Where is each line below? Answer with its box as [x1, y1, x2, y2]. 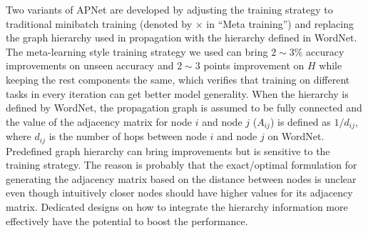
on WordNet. [267, 129, 324, 144]
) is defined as [270, 114, 331, 129]
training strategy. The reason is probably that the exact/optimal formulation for [6, 157, 357, 172]
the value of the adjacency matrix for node [6, 114, 193, 129]
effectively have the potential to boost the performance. [6, 213, 248, 228]
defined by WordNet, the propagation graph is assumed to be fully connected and [6, 100, 362, 115]
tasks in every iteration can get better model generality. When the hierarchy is [6, 86, 349, 101]
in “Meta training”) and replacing [206, 16, 354, 31]
